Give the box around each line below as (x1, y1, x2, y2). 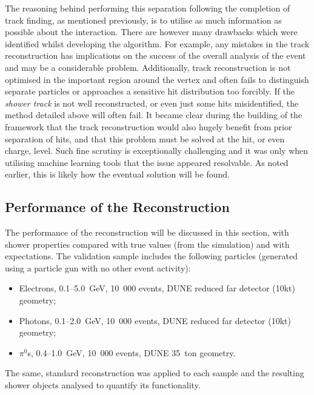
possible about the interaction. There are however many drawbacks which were (5, 25, 298, 38)
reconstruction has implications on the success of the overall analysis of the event (5, 49, 306, 62)
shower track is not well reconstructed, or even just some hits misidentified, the (5, 96, 299, 109)
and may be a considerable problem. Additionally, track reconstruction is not (5, 61, 291, 73)
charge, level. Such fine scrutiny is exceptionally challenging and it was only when (5, 144, 309, 157)
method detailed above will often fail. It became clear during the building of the (5, 108, 302, 121)
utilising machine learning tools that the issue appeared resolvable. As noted (5, 156, 289, 168)
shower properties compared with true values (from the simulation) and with (5, 237, 290, 250)
